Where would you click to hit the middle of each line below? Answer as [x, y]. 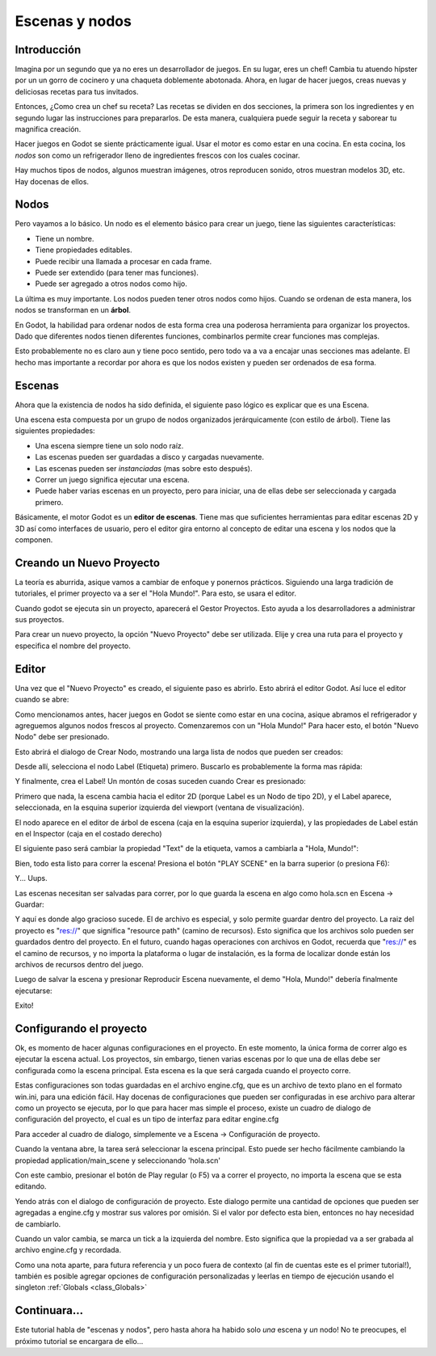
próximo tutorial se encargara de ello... [79, 1341]
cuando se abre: [42, 700]
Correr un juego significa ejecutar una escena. [112, 480]
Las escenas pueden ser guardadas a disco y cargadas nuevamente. [149, 457]
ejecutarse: [34, 991]
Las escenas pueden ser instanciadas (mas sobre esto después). [144, 468]
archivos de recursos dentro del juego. [80, 964]
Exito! [24, 1005]
